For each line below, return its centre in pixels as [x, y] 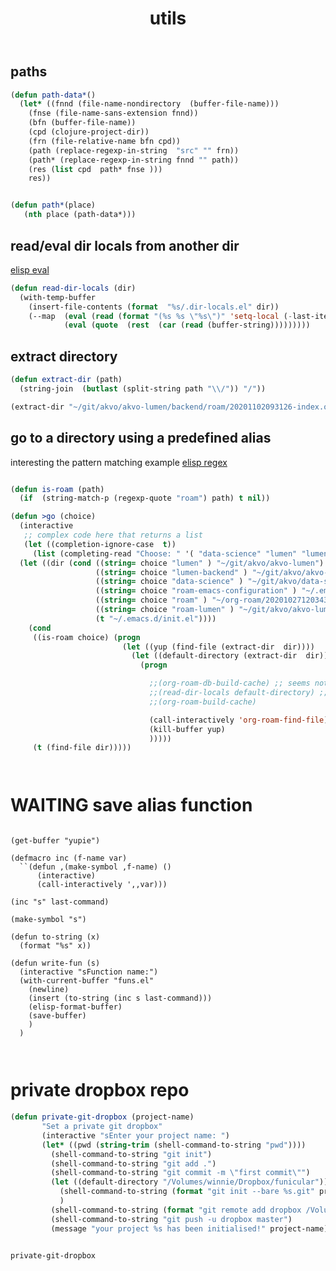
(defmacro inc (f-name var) [69, 858]
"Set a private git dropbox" [102, 1127]
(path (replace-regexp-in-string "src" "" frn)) [134, 150]
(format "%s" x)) [55, 946]
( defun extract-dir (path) [66, 380]
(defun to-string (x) [55, 937]
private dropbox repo [100, 1090]
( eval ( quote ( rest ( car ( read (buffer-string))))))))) [187, 325]
